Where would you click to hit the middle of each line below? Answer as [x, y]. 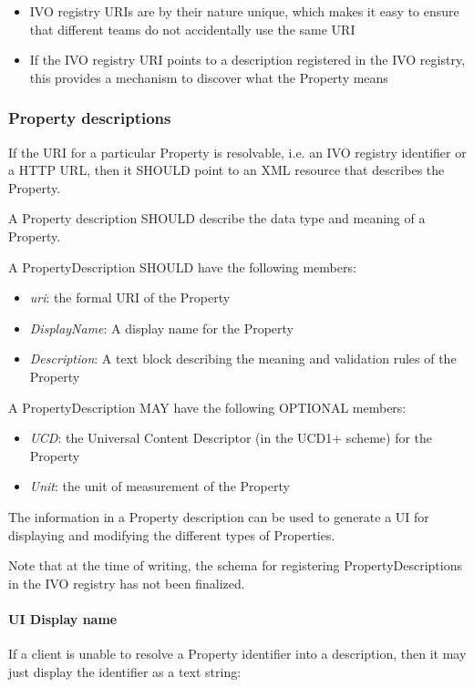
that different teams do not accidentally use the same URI [192, 29]
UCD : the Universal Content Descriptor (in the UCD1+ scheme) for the [231, 438]
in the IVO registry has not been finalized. [127, 583]
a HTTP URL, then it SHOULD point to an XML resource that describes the [227, 170]
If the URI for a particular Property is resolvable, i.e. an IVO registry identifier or [237, 152]
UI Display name [63, 618]
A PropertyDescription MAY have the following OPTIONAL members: [207, 407]
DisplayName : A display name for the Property [162, 328]
